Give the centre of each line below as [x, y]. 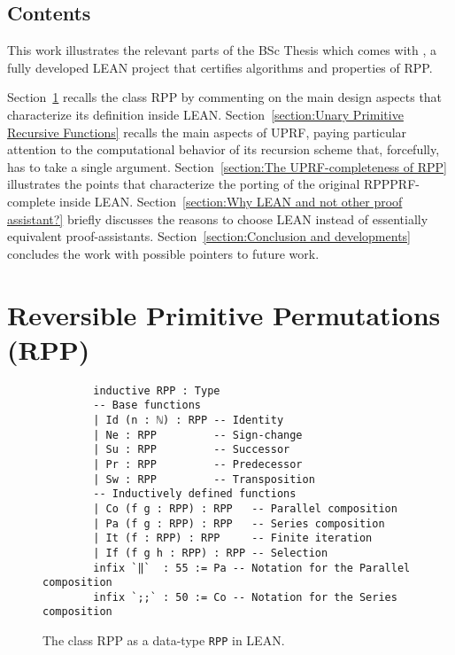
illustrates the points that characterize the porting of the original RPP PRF [212, 184]
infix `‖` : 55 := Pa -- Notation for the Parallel [252, 568]
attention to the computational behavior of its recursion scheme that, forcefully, [224, 149]
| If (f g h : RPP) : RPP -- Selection [211, 553]
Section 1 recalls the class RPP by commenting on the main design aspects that [225, 97]
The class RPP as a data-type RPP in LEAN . [164, 640]
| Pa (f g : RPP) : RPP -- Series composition [239, 523]
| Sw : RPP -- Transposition [204, 479]
